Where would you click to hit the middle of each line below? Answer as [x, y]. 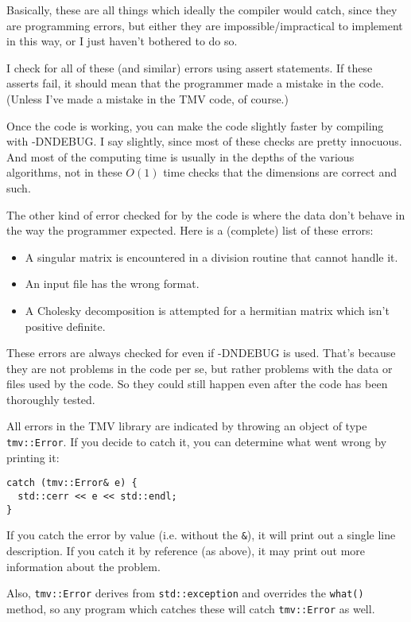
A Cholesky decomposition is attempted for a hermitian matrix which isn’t [207, 310]
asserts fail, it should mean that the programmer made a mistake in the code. [195, 83]
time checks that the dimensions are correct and [280, 172]
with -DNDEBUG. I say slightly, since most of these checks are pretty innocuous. [204, 141]
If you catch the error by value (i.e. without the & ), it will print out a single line [201, 535]
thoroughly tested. [51, 399]
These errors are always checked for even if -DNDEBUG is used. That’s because [201, 353]
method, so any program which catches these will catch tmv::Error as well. [191, 608]
